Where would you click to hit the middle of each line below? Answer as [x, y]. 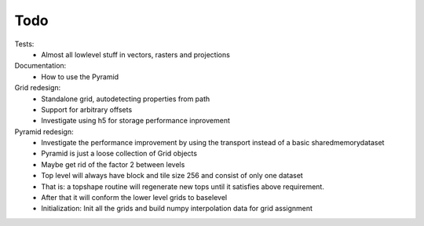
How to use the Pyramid [80, 77]
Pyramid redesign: [44, 131]
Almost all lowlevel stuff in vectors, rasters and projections [136, 54]
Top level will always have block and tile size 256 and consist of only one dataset [172, 176]
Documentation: [40, 66]
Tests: [24, 44]
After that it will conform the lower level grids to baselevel [134, 198]
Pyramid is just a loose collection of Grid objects [119, 154]
